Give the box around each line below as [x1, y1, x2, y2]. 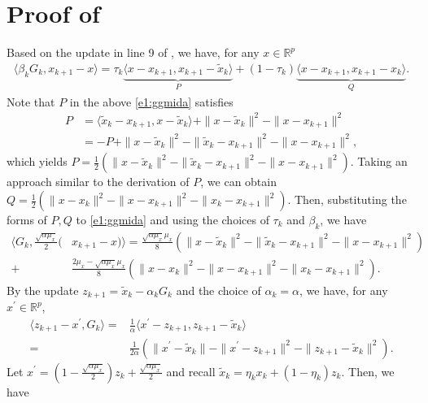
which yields [7, 153, 68, 170]
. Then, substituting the [287, 191, 407, 208]
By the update [7, 281, 79, 298]
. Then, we [341, 362, 395, 379]
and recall [166, 362, 216, 379]
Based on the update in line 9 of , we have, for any [7, 44, 260, 61]
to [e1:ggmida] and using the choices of [76, 211, 269, 228]
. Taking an [350, 153, 408, 170]
